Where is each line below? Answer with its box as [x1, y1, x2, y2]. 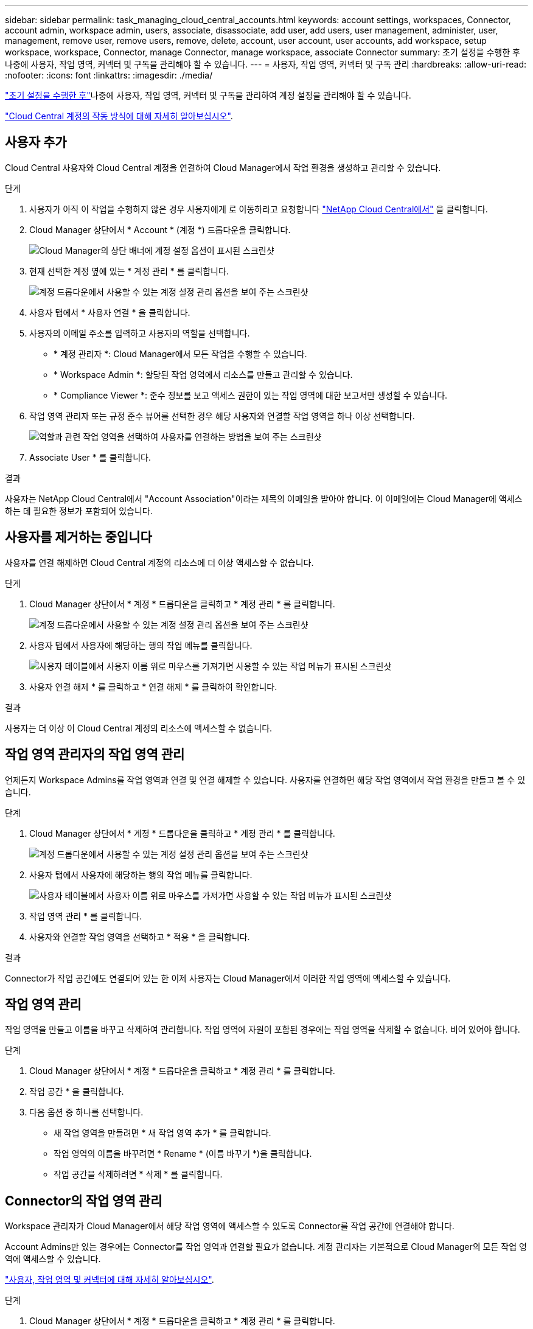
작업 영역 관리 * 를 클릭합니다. [29, 910, 142, 921]
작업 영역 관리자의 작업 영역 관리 [5, 747, 185, 762]
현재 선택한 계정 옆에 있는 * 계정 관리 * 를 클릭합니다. [29, 265, 229, 276]
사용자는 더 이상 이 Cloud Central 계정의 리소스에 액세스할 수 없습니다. [5, 722, 273, 733]
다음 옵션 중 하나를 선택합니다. [29, 1107, 144, 1118]
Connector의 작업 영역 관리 [5, 1193, 162, 1209]
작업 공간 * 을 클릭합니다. [29, 1086, 124, 1097]
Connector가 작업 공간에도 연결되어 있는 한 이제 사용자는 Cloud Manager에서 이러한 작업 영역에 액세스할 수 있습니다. [5, 972, 451, 983]
